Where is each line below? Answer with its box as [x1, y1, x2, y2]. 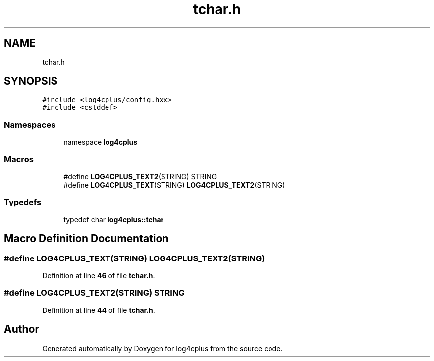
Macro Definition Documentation [4, 232, 169, 245]
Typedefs [4, 197, 42, 207]
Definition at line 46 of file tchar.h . [42, 271, 155, 280]
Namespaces [4, 119, 56, 130]
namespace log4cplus [63, 138, 138, 147]
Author [4, 323, 39, 336]
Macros [4, 154, 34, 164]
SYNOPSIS [4, 75, 58, 88]
